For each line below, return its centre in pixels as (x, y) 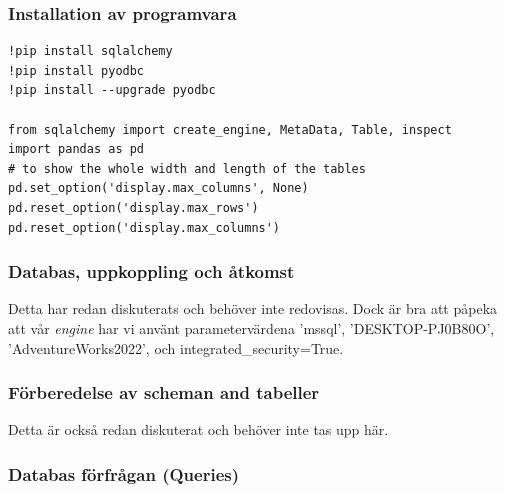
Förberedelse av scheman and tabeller (164, 392)
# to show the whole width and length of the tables (187, 168)
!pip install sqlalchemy (90, 51)
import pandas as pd (76, 149)
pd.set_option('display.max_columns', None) (158, 188)
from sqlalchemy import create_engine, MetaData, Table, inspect (230, 129)
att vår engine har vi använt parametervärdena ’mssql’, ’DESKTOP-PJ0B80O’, (251, 327)
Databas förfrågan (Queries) (123, 473)
